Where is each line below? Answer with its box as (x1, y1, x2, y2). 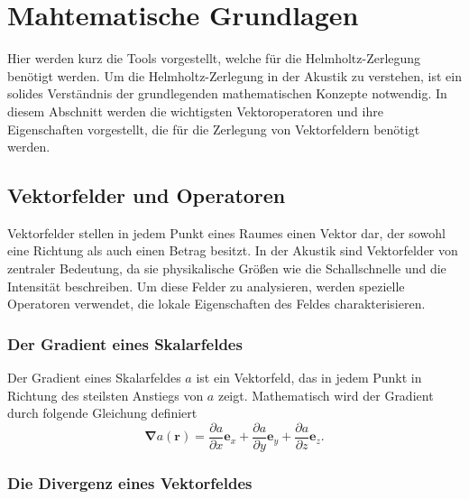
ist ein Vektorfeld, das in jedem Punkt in (196, 368, 422, 387)
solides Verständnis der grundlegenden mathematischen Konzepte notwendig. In (7, 84, 447, 103)
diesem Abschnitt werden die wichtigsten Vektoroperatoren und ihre (7, 101, 383, 120)
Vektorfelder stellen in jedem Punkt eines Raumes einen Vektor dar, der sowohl (7, 223, 446, 242)
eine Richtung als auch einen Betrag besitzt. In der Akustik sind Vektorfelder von (7, 241, 458, 260)
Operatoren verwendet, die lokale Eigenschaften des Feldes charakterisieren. (7, 294, 426, 313)
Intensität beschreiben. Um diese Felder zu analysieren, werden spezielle (7, 276, 405, 295)
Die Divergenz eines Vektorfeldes (7, 471, 253, 494)
